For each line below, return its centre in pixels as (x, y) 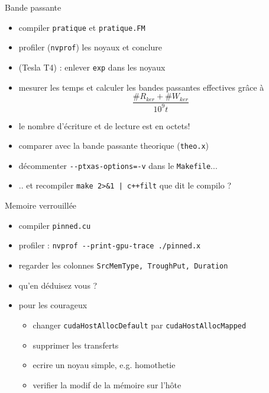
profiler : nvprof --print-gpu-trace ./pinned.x (110, 245)
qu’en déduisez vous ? (58, 285)
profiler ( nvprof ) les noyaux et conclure (90, 47)
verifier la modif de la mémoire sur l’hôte (107, 384)
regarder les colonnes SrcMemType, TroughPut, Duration (123, 265)
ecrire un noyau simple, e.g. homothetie (104, 365)
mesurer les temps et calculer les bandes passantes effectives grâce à (141, 87)
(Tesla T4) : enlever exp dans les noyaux (92, 67)
